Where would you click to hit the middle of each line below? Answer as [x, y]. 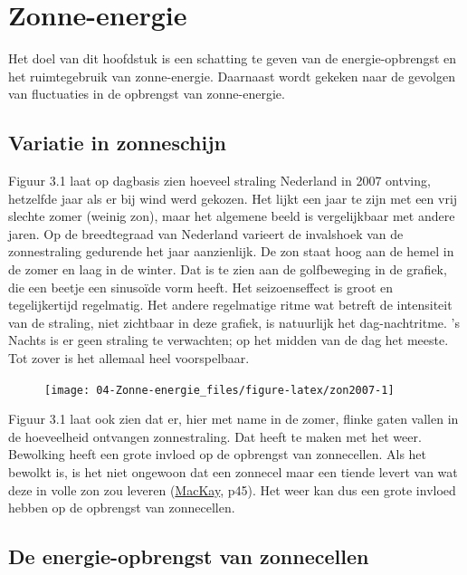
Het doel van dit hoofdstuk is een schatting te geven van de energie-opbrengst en [233, 58]
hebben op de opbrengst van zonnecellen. [122, 508]
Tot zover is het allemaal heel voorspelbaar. [129, 358]
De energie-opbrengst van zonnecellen [189, 556]
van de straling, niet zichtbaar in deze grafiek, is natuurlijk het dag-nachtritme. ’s [234, 322]
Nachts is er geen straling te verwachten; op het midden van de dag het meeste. [229, 340]
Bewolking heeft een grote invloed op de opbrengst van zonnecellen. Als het [218, 454]
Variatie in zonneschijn [117, 143]
